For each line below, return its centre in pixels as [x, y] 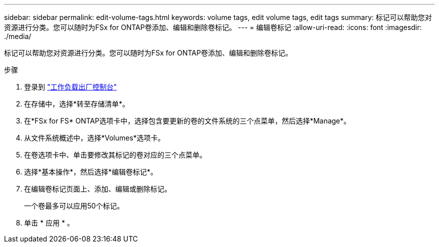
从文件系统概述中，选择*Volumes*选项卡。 [94, 138]
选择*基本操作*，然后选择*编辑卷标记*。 [91, 172]
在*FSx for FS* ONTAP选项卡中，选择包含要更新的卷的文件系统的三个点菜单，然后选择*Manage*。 [187, 121]
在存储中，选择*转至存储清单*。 [77, 104]
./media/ [18, 36]
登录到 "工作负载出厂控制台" [70, 87]
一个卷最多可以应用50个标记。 [74, 206]
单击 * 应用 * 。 [49, 223]
